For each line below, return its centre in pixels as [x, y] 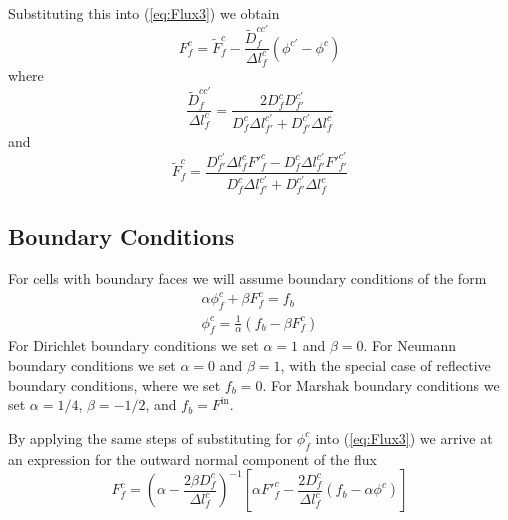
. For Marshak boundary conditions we [381, 384]
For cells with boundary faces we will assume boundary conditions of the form [247, 278]
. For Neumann [409, 345]
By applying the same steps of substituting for [150, 437]
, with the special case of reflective [385, 364]
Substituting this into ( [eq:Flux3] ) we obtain [144, 13]
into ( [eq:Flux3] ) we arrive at [404, 437]
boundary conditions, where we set [114, 384]
